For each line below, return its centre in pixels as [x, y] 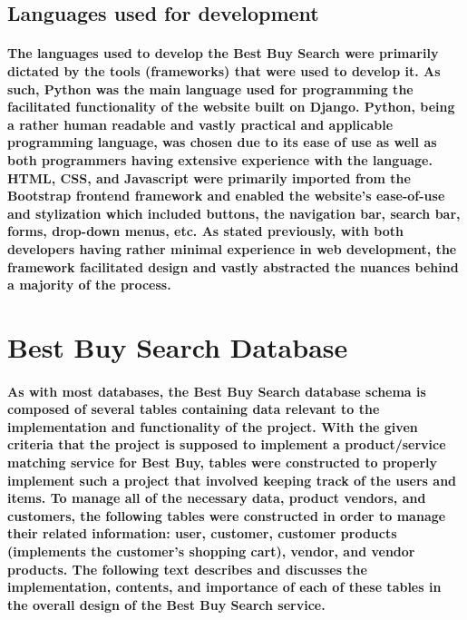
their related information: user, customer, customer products [202, 533]
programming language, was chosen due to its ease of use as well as [222, 142]
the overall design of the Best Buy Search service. [166, 604]
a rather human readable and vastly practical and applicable [200, 124]
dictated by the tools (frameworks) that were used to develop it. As [224, 70]
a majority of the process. [89, 285]
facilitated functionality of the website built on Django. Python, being [231, 107]
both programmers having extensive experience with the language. [220, 159]
